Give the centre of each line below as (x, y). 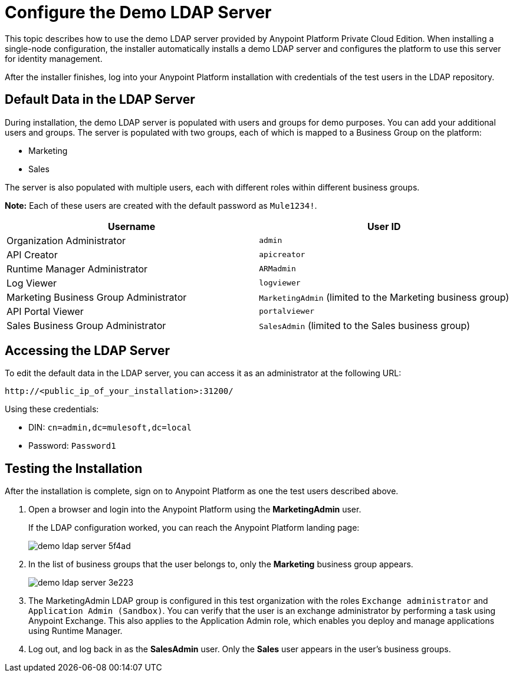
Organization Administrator (66, 240)
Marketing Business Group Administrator (97, 297)
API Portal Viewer (45, 311)
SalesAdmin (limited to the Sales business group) (365, 325)
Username (131, 226)
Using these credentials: (52, 409)
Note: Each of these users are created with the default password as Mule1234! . (161, 205)
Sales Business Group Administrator (86, 325)
